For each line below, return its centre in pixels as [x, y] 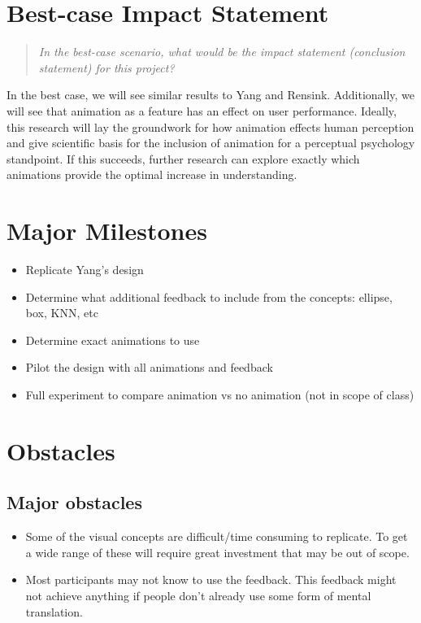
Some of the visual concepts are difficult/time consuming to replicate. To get [217, 536]
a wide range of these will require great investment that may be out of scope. [217, 552]
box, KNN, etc [62, 313]
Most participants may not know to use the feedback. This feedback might [211, 579]
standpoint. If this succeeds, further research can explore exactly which [183, 158]
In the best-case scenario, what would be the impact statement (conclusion [222, 52]
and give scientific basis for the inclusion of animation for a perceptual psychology [211, 143]
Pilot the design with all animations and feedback [149, 367]
